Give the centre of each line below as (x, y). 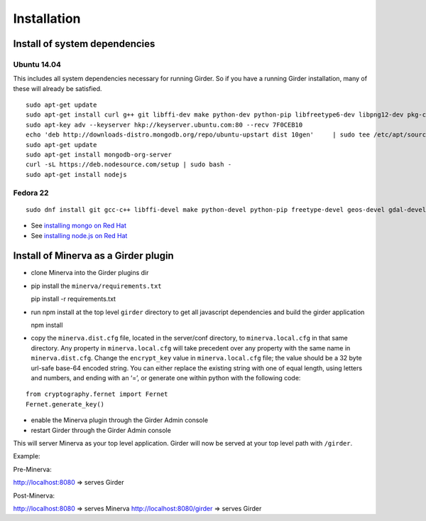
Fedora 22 (31, 193)
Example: (27, 456)
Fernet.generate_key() (65, 404)
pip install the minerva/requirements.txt (97, 286)
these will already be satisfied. (58, 88)
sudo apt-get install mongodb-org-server (99, 155)
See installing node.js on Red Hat (79, 235)
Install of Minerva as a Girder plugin (93, 256)
